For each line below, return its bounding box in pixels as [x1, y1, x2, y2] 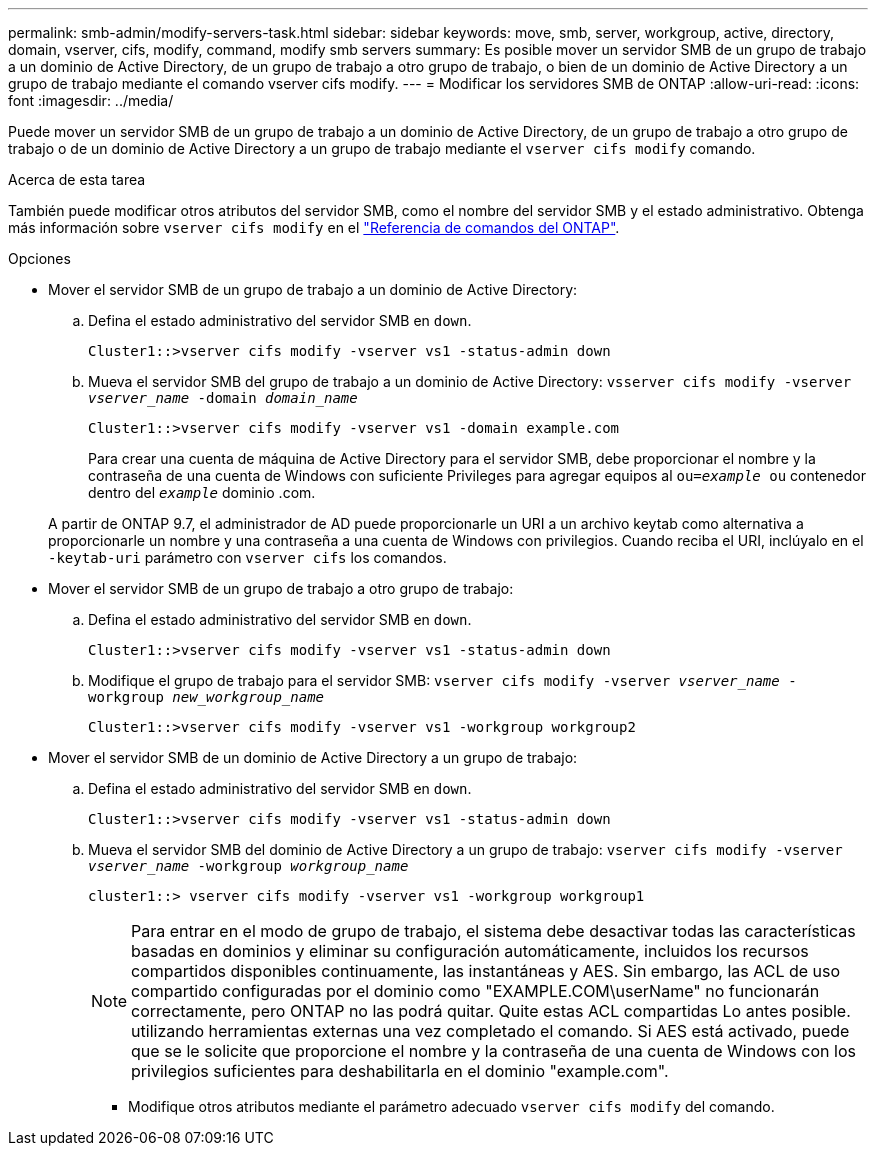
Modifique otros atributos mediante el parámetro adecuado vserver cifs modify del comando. [128, 1098, 775, 1115]
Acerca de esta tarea [8, 171, 146, 188]
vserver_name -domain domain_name [88, 390, 358, 406]
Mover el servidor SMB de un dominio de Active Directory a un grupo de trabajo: [48, 749, 578, 766]
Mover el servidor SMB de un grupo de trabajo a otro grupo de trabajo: [48, 580, 514, 597]
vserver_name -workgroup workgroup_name [88, 858, 409, 874]
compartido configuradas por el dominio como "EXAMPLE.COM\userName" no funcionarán [131, 981, 820, 1001]
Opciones [8, 250, 71, 267]
